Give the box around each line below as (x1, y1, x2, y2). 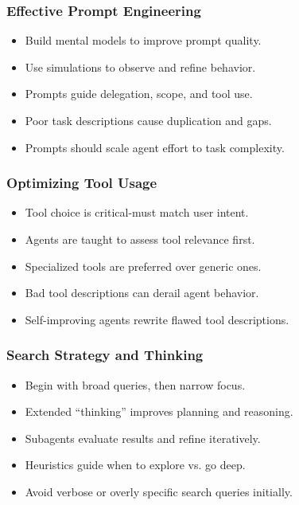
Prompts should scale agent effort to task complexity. (25, 139, 285, 155)
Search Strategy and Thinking (6, 345, 204, 365)
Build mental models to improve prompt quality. (25, 32, 262, 49)
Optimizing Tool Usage (6, 173, 157, 193)
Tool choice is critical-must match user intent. (25, 204, 249, 221)
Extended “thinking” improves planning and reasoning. (25, 403, 293, 420)
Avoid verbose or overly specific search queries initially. (25, 483, 293, 499)
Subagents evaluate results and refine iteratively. (25, 429, 261, 446)
